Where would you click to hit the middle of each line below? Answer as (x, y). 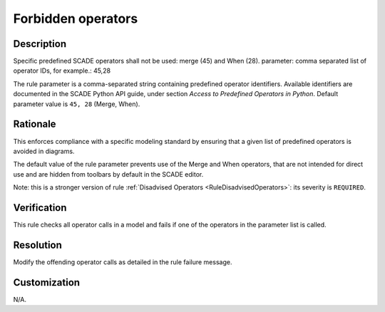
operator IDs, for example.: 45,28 (62, 71)
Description (40, 44)
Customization (47, 282)
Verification (40, 208)
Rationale (35, 124)
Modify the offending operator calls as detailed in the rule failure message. (123, 262)
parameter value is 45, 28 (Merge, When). (77, 104)
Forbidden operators (76, 19)
